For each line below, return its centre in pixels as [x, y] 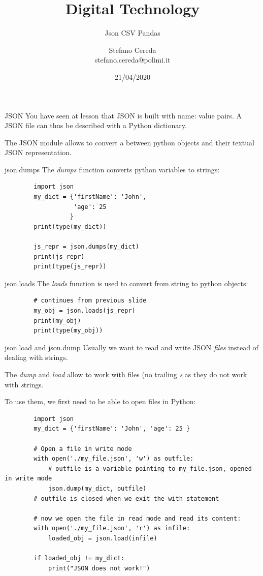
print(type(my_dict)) [70, 226]
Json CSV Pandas [133, 33]
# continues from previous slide [90, 301]
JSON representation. [38, 152]
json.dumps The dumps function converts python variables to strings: [112, 169]
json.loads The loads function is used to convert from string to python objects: [126, 283]
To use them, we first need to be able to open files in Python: [100, 401]
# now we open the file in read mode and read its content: [137, 518]
